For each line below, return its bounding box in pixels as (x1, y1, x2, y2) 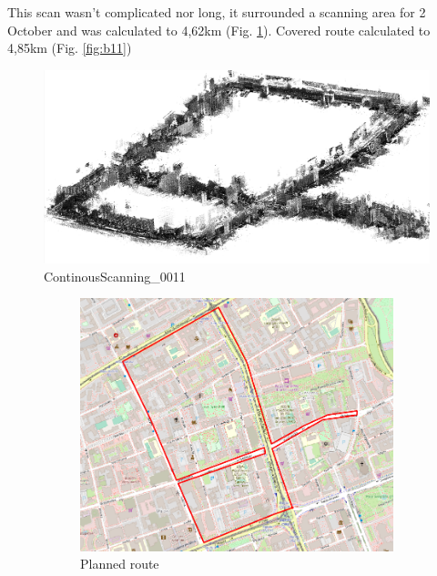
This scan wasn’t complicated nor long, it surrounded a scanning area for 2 (7, 3, 426, 21)
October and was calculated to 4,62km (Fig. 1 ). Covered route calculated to (7, 20, 431, 39)
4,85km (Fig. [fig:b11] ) (7, 38, 132, 57)
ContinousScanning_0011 (44, 266, 186, 285)
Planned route (80, 554, 159, 573)
